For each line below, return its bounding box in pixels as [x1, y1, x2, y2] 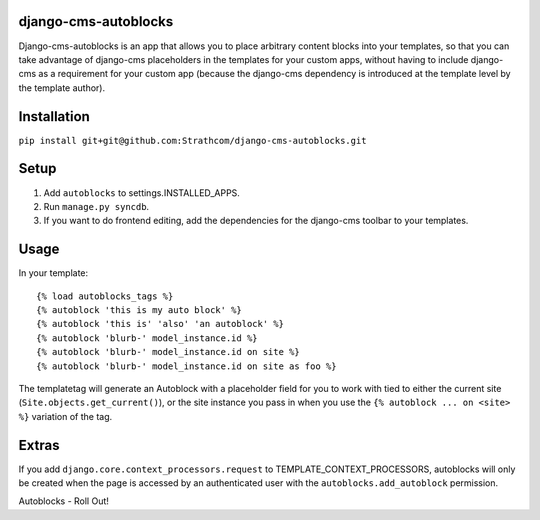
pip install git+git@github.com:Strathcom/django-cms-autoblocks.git [18, 135, 367, 146]
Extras [18, 436, 60, 454]
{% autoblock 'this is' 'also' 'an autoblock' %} [36, 318, 285, 330]
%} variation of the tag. [18, 410, 113, 422]
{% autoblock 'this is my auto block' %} [36, 304, 242, 315]
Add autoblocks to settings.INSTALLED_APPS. [43, 186, 240, 199]
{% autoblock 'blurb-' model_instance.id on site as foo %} [36, 360, 337, 372]
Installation [18, 108, 90, 125]
